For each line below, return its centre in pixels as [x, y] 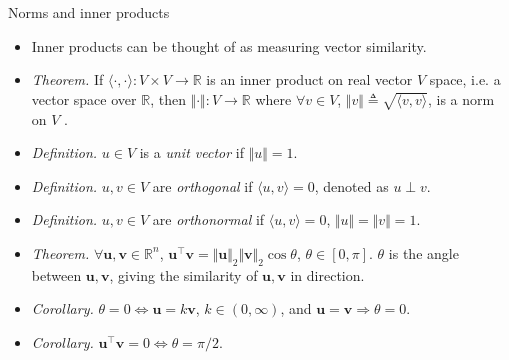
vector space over [84, 98]
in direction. [327, 274]
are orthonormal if [208, 219]
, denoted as [351, 185]
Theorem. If [67, 79]
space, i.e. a [465, 79]
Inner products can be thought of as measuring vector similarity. [229, 45]
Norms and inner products [89, 12]
